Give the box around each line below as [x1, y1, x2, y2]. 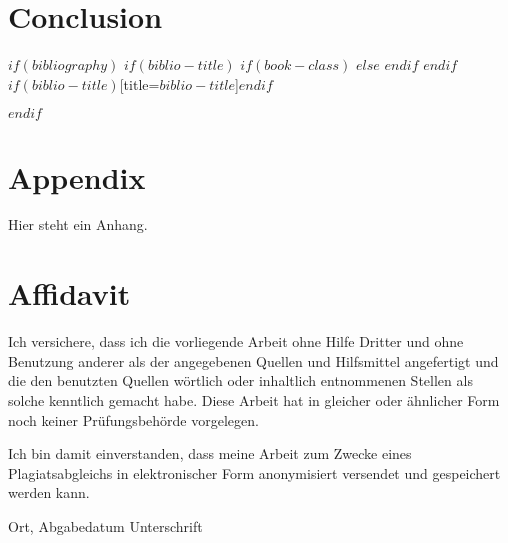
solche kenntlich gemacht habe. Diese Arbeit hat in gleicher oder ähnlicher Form [8, 389, 500, 410]
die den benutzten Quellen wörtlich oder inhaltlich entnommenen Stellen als [8, 370, 473, 391]
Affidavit [8, 273, 131, 314]
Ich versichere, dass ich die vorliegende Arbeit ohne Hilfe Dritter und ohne [8, 331, 464, 352]
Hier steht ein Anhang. [8, 214, 148, 235]
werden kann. [8, 482, 90, 503]
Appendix [8, 156, 146, 197]
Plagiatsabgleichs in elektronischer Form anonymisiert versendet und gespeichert [8, 462, 501, 483]
